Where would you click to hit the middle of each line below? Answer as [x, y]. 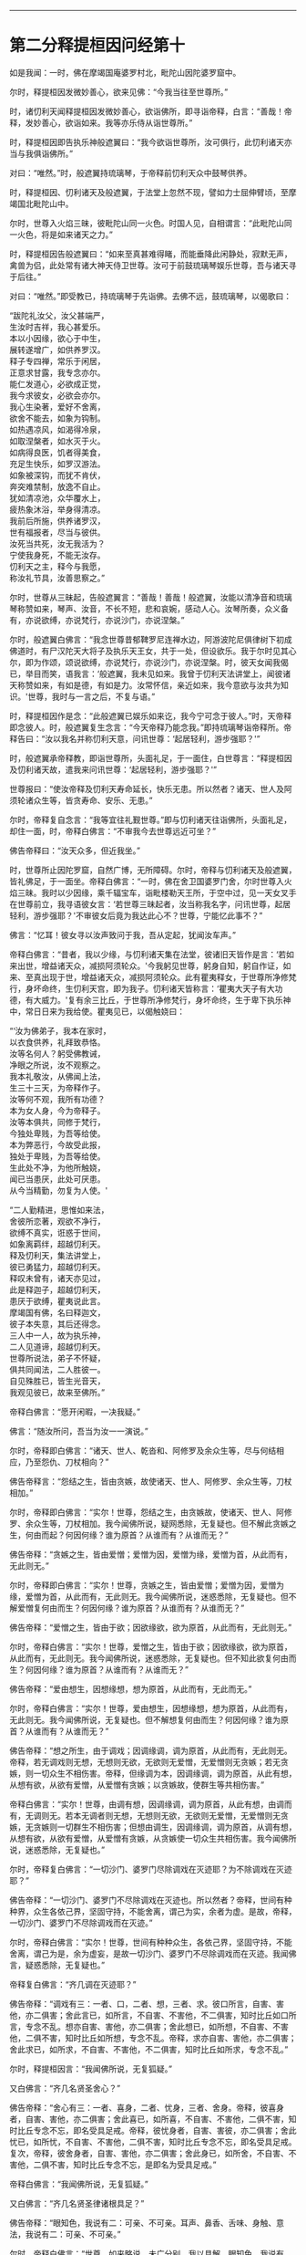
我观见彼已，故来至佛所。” [57, 1392]
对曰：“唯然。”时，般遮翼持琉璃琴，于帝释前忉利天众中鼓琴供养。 [131, 172]
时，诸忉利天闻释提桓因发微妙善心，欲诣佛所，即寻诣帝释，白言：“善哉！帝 [151, 111]
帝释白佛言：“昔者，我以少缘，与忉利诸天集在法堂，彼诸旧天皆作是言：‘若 [148, 954]
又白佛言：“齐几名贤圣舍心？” [65, 2088]
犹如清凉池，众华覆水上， [57, 497]
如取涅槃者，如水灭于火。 [57, 441]
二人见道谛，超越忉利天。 [57, 1346]
